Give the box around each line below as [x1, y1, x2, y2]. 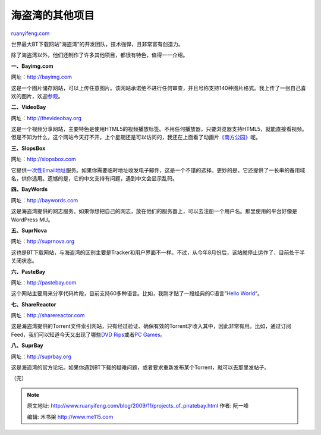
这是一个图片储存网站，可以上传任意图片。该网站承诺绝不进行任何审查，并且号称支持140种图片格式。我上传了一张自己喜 [11, 84, 306, 92]
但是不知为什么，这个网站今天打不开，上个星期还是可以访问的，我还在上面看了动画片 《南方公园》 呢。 [11, 134, 261, 141]
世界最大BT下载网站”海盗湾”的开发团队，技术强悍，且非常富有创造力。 [11, 40, 184, 48]
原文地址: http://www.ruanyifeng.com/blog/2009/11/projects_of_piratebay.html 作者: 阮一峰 [27, 402, 249, 409]
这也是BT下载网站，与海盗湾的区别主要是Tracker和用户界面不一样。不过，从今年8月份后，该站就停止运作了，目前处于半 [11, 249, 306, 256]
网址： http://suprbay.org [11, 353, 71, 360]
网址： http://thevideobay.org [11, 114, 81, 121]
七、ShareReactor [11, 301, 56, 308]
